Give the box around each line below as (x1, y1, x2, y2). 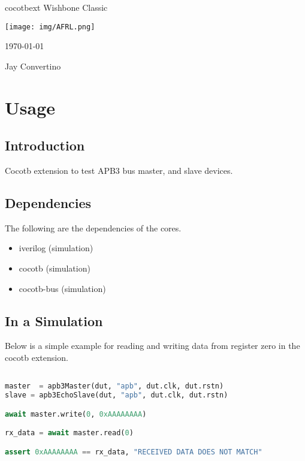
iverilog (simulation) (19, 242, 93, 254)
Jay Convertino (5, 59, 61, 72)
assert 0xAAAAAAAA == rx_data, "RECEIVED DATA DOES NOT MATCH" (5, 447, 262, 456)
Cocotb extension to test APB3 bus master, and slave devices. (5, 164, 233, 177)
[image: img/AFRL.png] (5, 22, 95, 31)
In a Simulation (5, 311, 103, 330)
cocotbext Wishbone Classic (5, 1, 108, 13)
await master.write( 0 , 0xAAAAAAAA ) (5, 409, 147, 418)
